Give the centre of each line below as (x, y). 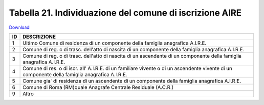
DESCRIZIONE (39, 37)
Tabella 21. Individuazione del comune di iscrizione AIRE (125, 13)
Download (19, 27)
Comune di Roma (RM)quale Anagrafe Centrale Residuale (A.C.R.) (98, 87)
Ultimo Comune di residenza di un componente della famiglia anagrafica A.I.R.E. (115, 43)
